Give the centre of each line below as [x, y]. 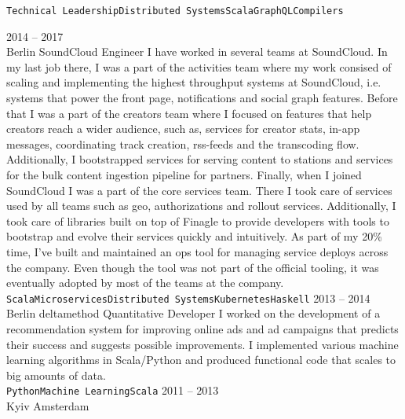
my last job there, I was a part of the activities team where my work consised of [199, 66]
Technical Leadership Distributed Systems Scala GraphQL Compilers [175, 11]
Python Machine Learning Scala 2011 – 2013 [113, 390]
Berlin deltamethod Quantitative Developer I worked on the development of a [193, 313]
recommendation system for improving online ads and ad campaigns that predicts [202, 329]
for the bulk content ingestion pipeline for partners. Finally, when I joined [184, 175]
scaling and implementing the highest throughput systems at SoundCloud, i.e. [194, 82]
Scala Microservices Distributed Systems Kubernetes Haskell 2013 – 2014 [188, 298]
